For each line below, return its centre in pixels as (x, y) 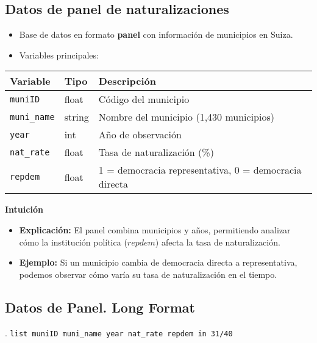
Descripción (127, 81)
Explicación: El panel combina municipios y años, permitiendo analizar (155, 229)
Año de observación (140, 135)
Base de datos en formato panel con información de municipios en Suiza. (156, 34)
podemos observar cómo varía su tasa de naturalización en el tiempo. (148, 274)
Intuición (24, 209)
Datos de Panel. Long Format (100, 307)
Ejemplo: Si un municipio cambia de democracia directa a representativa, (158, 262)
